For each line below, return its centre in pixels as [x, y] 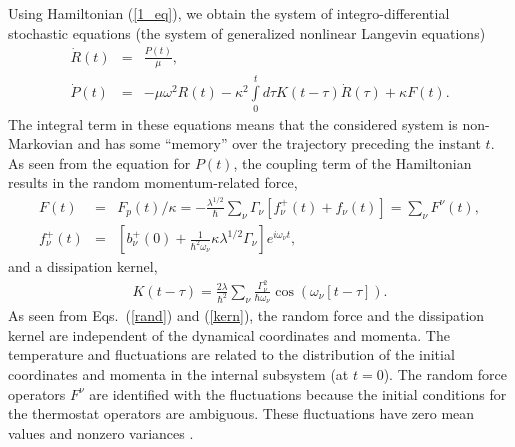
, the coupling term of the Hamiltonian [352, 162]
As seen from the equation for [99, 162]
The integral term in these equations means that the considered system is [233, 123]
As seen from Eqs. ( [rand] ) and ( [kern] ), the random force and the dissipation [246, 315]
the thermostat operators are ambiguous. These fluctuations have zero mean [241, 413]
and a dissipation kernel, [83, 266]
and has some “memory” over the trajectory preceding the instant [279, 143]
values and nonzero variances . [101, 432]
